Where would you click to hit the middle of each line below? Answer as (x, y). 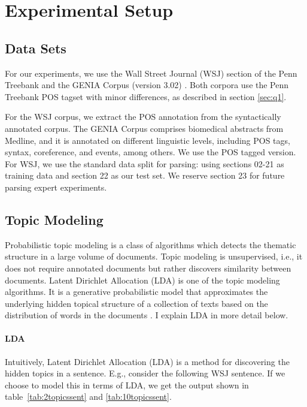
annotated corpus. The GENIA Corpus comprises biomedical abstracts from (144, 128)
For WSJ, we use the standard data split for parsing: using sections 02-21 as (145, 163)
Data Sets (36, 48)
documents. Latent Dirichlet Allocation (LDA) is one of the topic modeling (142, 280)
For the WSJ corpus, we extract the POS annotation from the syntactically (143, 117)
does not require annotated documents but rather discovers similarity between (148, 268)
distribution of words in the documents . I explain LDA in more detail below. (147, 315)
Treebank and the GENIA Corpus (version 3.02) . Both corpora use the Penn (147, 85)
